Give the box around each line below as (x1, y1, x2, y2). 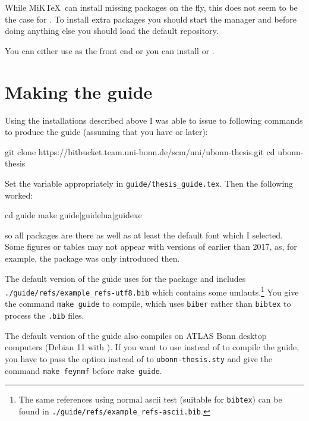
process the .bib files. (5, 309, 84, 322)
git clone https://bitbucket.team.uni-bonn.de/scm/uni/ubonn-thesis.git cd (5, 145, 275, 158)
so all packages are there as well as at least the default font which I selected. (5, 228, 283, 241)
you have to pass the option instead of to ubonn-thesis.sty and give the (5, 352, 272, 365)
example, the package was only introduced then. (5, 252, 180, 264)
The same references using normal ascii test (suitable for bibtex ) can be (18, 393, 282, 406)
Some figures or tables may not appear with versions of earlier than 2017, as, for (5, 240, 297, 253)
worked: (5, 188, 33, 201)
